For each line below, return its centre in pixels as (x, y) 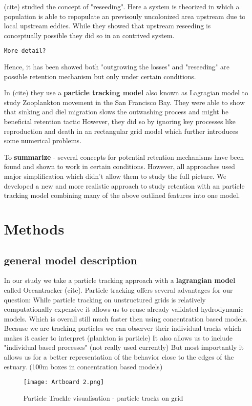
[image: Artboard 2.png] (64, 382)
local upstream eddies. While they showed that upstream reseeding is (107, 26)
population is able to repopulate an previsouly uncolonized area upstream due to (125, 16)
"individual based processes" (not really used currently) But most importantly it (124, 347)
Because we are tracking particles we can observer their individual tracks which (123, 328)
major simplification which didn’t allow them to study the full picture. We (115, 176)
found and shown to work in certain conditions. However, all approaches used (120, 166)
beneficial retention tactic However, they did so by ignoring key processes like (120, 121)
